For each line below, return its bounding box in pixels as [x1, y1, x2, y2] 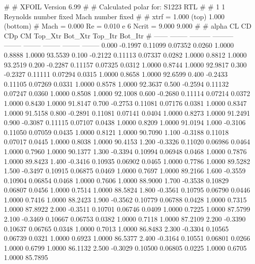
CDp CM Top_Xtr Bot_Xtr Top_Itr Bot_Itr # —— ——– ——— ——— [4, 30, 233, 40]
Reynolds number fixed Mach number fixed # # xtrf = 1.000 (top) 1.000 [4, 11, 225, 21]
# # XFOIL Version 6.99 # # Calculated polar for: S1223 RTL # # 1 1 [4, 1, 225, 11]
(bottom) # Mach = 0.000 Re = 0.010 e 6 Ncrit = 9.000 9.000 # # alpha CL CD [4, 21, 252, 31]
